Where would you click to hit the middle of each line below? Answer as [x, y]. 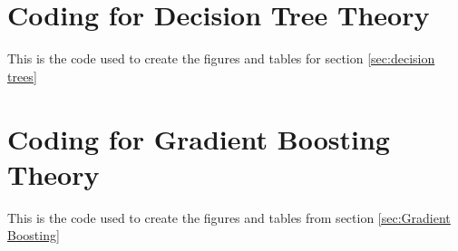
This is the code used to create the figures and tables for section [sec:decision [221, 58]
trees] [22, 76]
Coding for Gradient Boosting [199, 138]
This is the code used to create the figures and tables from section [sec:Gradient [229, 217]
